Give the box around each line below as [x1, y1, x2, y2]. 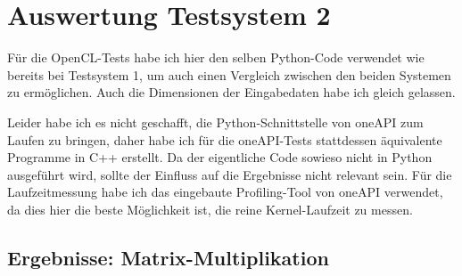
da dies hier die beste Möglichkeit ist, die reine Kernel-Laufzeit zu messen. [7, 199, 413, 218]
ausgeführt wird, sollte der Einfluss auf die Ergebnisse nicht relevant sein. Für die [7, 165, 452, 183]
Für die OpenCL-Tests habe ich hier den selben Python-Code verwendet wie [7, 48, 425, 67]
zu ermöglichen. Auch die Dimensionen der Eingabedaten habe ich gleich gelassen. [7, 83, 456, 101]
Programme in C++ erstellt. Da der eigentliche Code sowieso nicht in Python [7, 148, 433, 166]
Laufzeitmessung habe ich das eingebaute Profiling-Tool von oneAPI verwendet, [7, 183, 443, 201]
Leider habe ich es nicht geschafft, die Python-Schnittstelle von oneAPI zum [7, 112, 424, 131]
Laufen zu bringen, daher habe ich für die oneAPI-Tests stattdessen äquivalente [7, 130, 442, 149]
